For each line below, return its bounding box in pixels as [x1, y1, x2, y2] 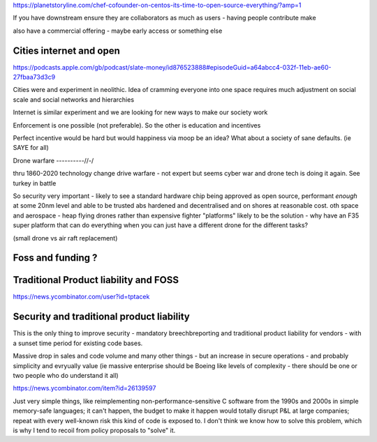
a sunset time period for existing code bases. [13, 339, 143, 347]
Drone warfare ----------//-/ [13, 156, 94, 165]
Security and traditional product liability [13, 311, 190, 323]
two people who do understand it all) [13, 371, 119, 379]
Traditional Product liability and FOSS [13, 274, 179, 286]
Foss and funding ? [13, 252, 98, 264]
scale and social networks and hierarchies [13, 95, 135, 104]
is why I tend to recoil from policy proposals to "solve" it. [13, 426, 176, 434]
